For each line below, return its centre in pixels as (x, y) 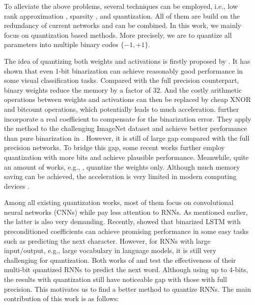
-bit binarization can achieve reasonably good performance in (151, 70)
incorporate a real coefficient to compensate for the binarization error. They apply (128, 118)
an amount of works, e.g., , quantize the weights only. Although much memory (122, 166)
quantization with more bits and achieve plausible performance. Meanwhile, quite (127, 157)
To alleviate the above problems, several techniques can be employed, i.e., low (121, 6)
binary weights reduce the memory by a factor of (77, 89)
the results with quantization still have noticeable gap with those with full (115, 279)
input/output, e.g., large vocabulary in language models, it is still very (110, 250)
